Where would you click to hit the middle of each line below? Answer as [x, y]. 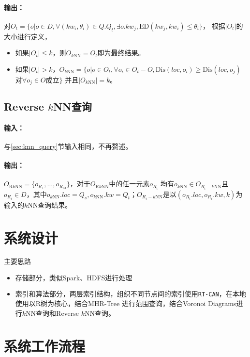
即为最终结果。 [121, 53]
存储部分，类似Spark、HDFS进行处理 [74, 277]
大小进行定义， [28, 36]
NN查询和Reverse [52, 313]
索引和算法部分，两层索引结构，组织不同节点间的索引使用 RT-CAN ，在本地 [131, 294]
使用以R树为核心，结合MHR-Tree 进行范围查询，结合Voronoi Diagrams [126, 303]
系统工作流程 [45, 346]
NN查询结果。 [50, 204]
